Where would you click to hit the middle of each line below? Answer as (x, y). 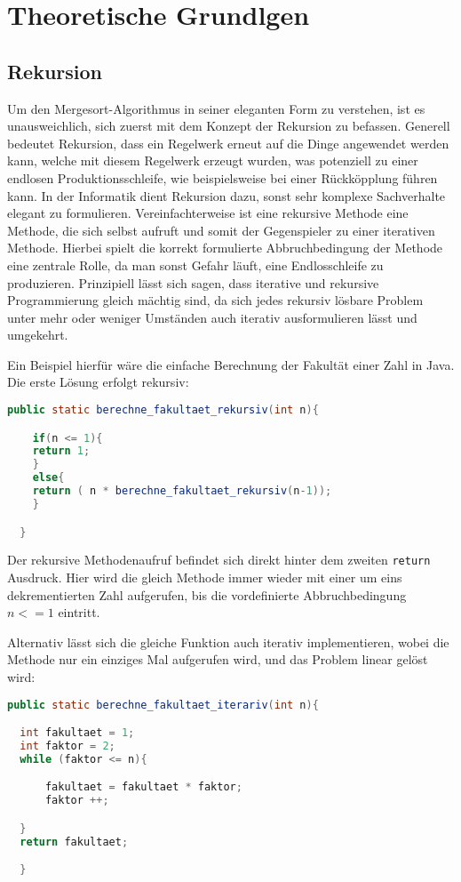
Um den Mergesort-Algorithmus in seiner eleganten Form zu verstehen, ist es (216, 108)
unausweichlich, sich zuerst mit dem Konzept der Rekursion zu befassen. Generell (229, 126)
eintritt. (79, 612)
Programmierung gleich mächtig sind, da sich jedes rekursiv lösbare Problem (215, 300)
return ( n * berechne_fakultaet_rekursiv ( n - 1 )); (182, 491)
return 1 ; (61, 451)
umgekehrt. (38, 335)
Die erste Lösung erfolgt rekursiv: (98, 382)
